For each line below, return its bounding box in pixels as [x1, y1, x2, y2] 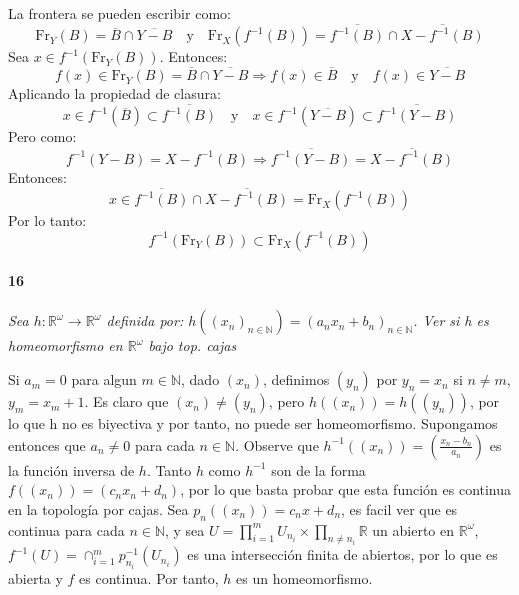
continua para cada [8, 519, 125, 540]
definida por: [106, 310, 184, 331]
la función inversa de [8, 459, 135, 480]
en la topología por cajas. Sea [8, 498, 189, 519]
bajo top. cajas [148, 335, 237, 356]
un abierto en [372, 519, 455, 540]
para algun [71, 369, 137, 390]
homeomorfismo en [8, 335, 123, 356]
